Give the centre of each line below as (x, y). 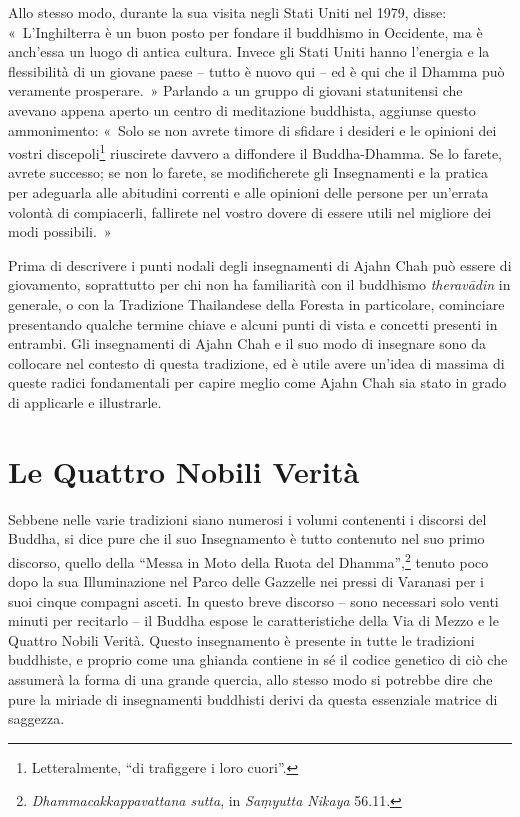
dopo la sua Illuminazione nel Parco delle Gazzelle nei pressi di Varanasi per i (246, 581)
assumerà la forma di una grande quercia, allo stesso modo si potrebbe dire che (250, 679)
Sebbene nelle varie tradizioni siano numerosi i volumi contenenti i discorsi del (247, 518)
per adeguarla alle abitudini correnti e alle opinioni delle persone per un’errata (248, 192)
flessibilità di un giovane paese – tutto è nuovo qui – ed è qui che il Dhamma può (256, 70)
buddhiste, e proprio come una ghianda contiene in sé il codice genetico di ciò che (258, 659)
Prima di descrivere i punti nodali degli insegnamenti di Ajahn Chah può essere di (260, 264)
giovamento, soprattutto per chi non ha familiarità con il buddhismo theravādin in (259, 284)
